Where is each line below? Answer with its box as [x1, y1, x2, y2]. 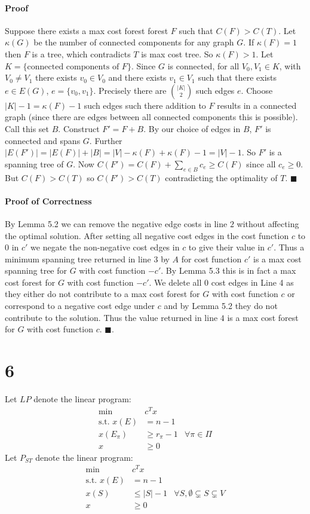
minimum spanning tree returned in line [5, 252, 151, 265]
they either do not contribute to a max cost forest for [5, 287, 200, 300]
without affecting [237, 217, 299, 230]
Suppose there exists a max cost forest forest [5, 24, 168, 36]
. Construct [58, 122, 100, 134]
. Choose [241, 84, 273, 96]
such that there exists [198, 71, 277, 84]
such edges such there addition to [84, 99, 206, 111]
